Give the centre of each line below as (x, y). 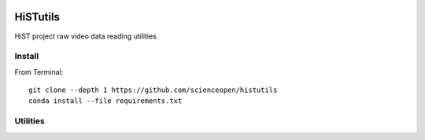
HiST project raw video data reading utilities (85, 36)
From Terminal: (39, 72)
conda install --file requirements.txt (105, 101)
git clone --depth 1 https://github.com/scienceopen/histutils (153, 90)
